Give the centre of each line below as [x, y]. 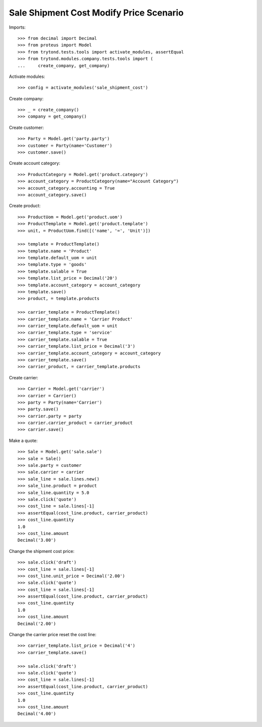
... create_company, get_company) [64, 65]
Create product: [25, 206]
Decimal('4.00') [37, 714]
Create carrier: [24, 377]
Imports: [17, 27]
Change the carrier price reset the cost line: [53, 635]
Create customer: [26, 127]
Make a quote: [23, 441]
